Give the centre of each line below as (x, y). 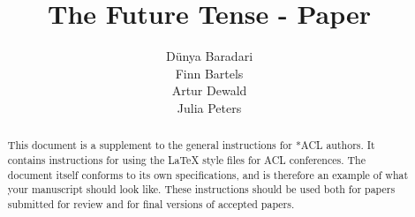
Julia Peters (209, 107)
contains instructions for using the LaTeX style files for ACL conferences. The (186, 159)
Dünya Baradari (209, 56)
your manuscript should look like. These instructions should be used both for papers (201, 189)
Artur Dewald (209, 90)
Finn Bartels (209, 73)
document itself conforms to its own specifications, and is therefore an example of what (208, 174)
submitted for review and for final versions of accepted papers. (151, 203)
